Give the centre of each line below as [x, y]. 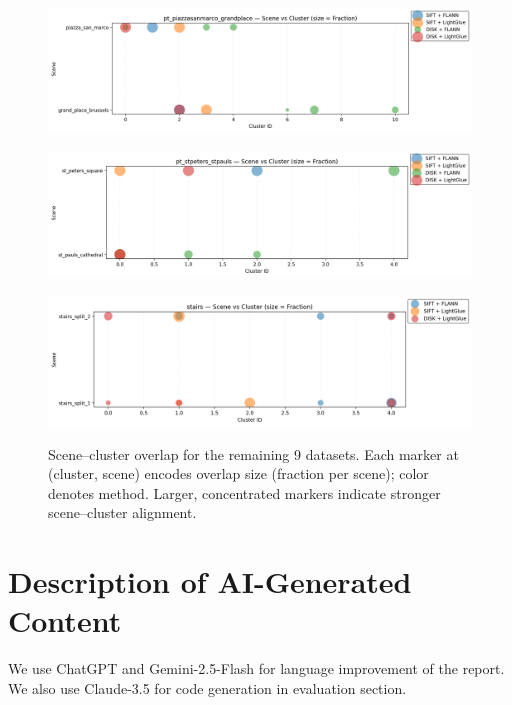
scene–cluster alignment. [122, 512]
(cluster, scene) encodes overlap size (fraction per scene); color [238, 473]
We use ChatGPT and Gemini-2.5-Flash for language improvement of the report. [256, 668]
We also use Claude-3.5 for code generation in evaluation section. [207, 687]
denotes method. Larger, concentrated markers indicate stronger [244, 492]
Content [65, 620]
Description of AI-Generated [210, 581]
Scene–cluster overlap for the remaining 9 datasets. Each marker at [253, 453]
